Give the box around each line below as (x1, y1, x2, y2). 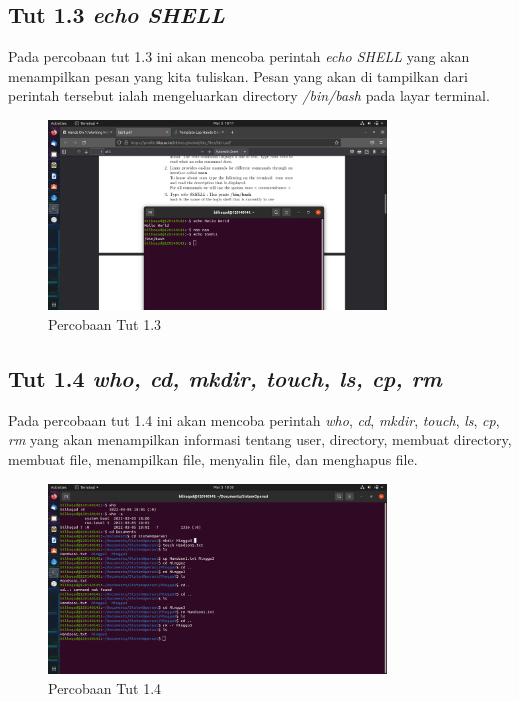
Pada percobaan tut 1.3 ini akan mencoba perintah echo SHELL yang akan (8, 46, 470, 67)
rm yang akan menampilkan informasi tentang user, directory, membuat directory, (8, 429, 512, 450)
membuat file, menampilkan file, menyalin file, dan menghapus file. (8, 449, 418, 470)
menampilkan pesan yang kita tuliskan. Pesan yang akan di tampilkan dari (8, 65, 468, 86)
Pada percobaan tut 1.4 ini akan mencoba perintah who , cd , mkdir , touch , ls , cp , (8, 409, 500, 430)
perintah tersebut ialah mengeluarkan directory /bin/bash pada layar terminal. (8, 85, 490, 106)
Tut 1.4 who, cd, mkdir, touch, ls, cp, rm (8, 363, 442, 394)
